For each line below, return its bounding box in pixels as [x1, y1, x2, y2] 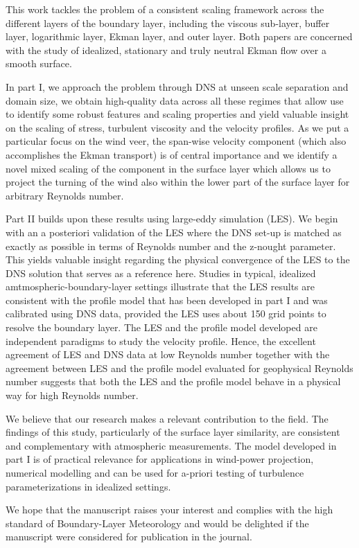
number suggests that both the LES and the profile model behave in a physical [6, 374, 341, 389]
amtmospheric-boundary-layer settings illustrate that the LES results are [6, 279, 315, 294]
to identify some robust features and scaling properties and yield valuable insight [6, 107, 349, 121]
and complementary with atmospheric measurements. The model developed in [6, 438, 337, 452]
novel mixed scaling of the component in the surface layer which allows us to [6, 161, 331, 175]
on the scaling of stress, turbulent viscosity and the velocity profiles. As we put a [6, 120, 349, 134]
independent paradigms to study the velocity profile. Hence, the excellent [6, 333, 316, 348]
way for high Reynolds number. [6, 388, 139, 403]
